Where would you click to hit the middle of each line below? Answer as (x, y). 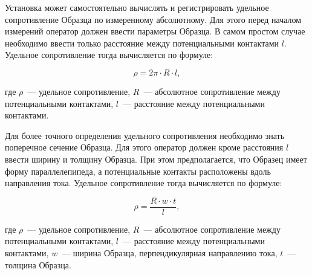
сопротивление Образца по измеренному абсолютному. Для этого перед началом (153, 19)
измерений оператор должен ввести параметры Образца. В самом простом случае (155, 31)
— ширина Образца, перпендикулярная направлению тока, (170, 252)
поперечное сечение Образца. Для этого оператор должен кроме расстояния (144, 147)
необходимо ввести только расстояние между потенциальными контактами (142, 43)
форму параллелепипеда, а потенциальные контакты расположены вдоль (138, 171)
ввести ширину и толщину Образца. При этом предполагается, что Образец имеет (156, 159)
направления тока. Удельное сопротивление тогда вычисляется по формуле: (144, 183)
